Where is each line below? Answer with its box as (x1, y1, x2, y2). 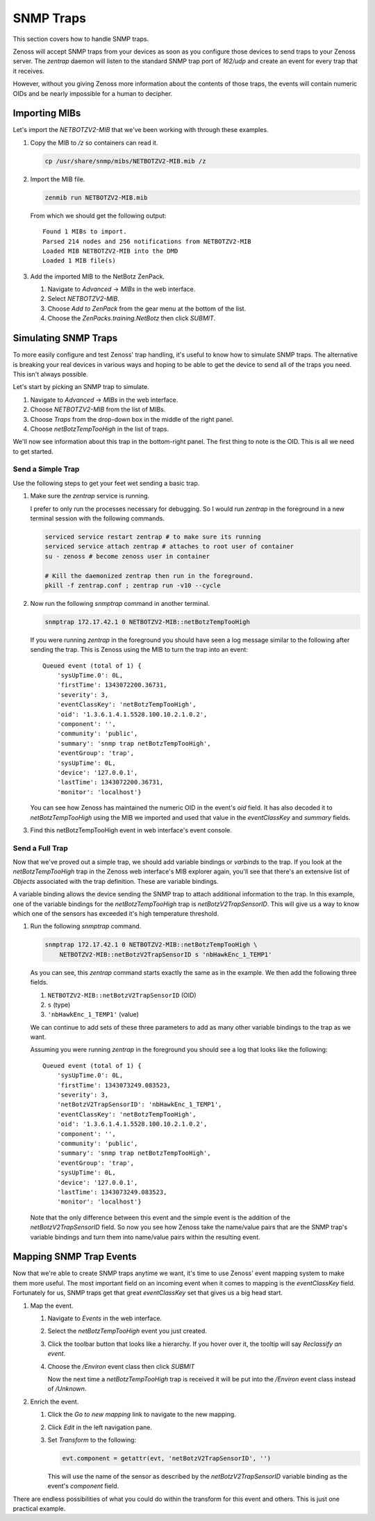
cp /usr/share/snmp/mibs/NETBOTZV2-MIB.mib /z (44, 157, 206, 165)
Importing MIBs (12, 108, 81, 120)
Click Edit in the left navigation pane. (47, 1423, 153, 1431)
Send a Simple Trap (12, 464, 80, 474)
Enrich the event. (30, 1397, 79, 1406)
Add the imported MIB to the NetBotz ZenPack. (30, 272, 165, 281)
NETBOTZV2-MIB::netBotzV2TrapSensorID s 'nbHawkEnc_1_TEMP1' (59, 951, 272, 958)
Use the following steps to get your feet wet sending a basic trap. (12, 479, 200, 487)
